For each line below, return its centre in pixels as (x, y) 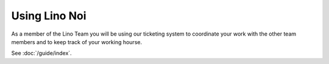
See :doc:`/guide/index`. (42, 53)
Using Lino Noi (49, 16)
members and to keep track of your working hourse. (77, 42)
